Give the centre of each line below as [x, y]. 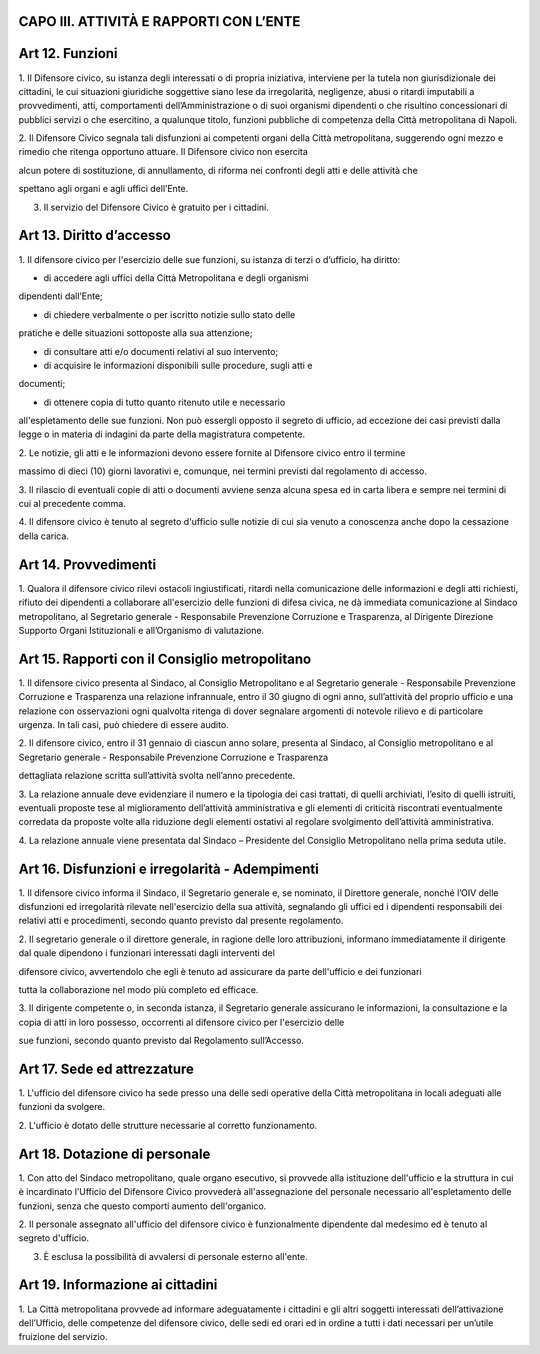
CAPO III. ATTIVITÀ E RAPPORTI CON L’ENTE [159, 21]
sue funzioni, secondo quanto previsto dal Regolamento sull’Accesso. [161, 1041]
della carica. [44, 536]
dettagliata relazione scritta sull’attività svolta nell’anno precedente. [157, 776]
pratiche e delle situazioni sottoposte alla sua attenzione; [135, 333]
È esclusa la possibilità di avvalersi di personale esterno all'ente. [176, 1256]
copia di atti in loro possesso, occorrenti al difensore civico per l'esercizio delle [181, 1022]
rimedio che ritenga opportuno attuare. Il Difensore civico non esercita [163, 152]
